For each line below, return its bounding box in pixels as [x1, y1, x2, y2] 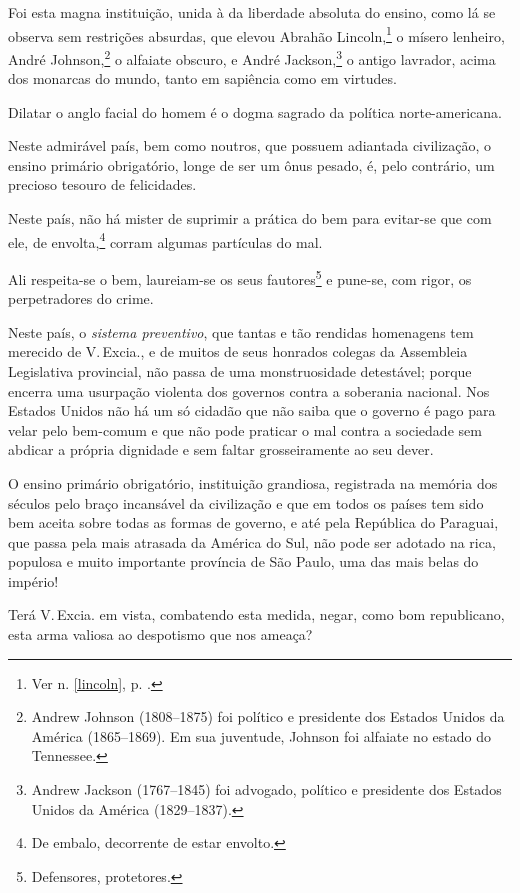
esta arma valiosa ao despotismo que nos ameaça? [8, 624, 313, 645]
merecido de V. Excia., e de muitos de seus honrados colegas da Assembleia [8, 341, 468, 362]
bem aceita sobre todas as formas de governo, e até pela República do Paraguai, [8, 512, 499, 533]
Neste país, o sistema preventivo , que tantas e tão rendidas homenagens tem [8, 321, 474, 342]
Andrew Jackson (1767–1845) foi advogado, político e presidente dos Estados [31, 779, 502, 800]
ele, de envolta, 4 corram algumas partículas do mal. [8, 228, 323, 252]
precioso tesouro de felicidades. [8, 174, 197, 195]
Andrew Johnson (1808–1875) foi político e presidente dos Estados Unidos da [31, 706, 505, 727]
